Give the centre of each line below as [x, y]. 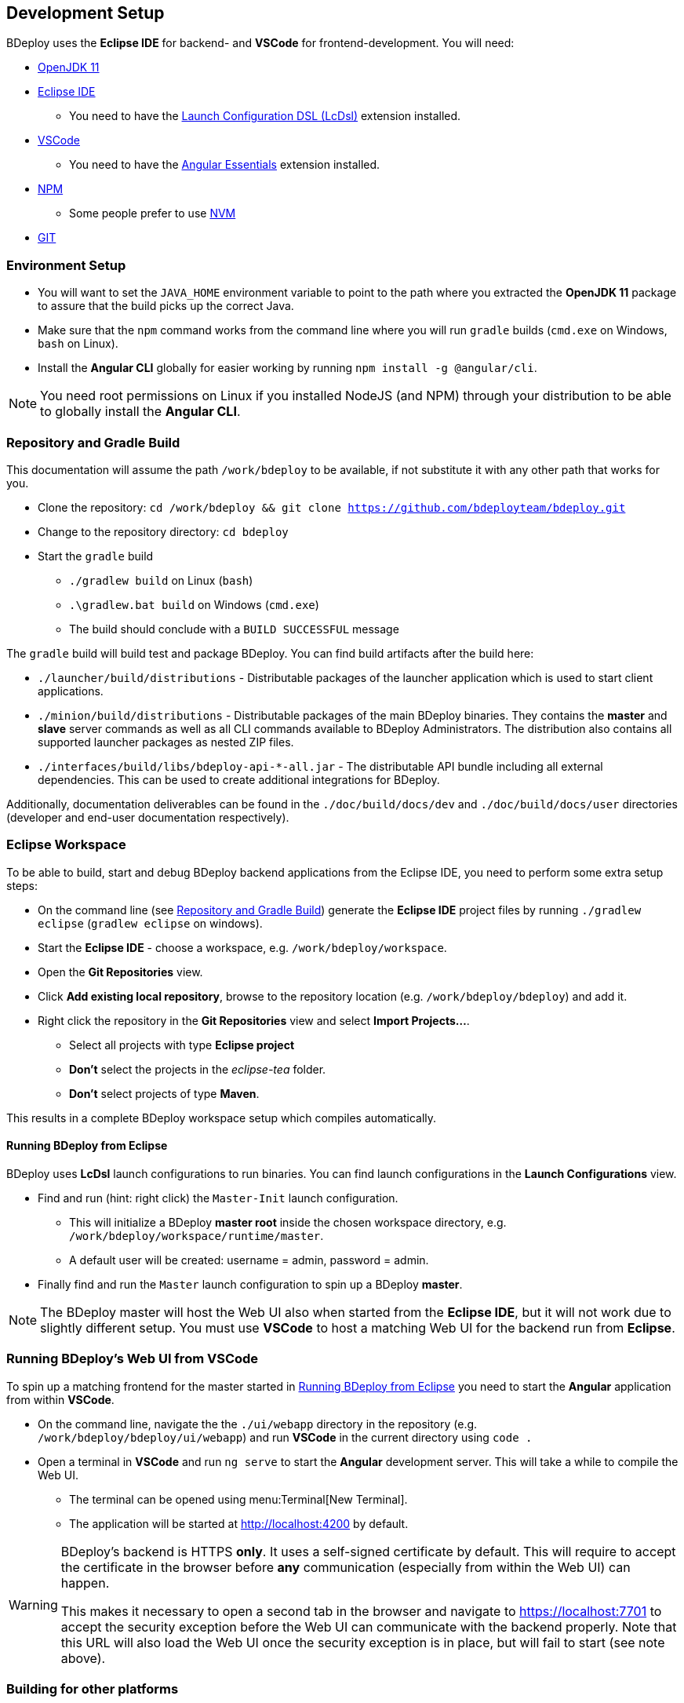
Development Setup [85, 13]
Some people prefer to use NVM [153, 213]
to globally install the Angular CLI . [140, 412]
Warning [33, 1605]
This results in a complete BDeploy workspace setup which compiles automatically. [222, 1118]
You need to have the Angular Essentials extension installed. [225, 165]
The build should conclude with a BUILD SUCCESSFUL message [234, 629]
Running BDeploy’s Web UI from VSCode [133, 1359]
